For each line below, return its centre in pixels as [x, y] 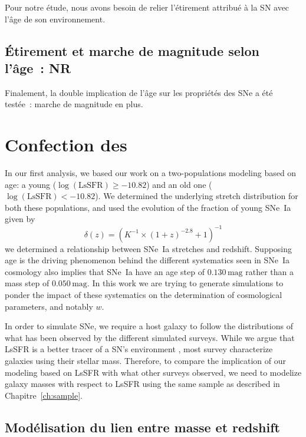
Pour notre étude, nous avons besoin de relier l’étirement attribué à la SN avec [147, 7]
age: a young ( [31, 184]
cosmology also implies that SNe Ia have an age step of [105, 271]
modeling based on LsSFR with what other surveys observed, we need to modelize [153, 372]
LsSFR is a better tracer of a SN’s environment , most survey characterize [139, 349]
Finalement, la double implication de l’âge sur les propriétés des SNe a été [139, 92]
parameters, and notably [49, 306]
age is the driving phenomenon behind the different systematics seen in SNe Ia [147, 260]
